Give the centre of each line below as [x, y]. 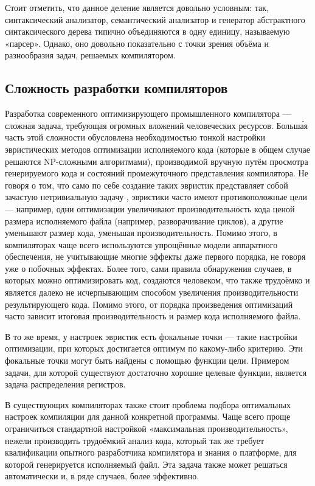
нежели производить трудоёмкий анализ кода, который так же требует [135, 440]
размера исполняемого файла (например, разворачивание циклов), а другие [144, 220]
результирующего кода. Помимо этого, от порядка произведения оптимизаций [149, 304]
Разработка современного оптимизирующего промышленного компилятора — [148, 113]
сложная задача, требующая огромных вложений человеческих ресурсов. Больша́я [157, 125]
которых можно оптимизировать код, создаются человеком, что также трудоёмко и [157, 280]
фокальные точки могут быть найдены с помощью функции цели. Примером [147, 360]
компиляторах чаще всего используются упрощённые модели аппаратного [141, 244]
